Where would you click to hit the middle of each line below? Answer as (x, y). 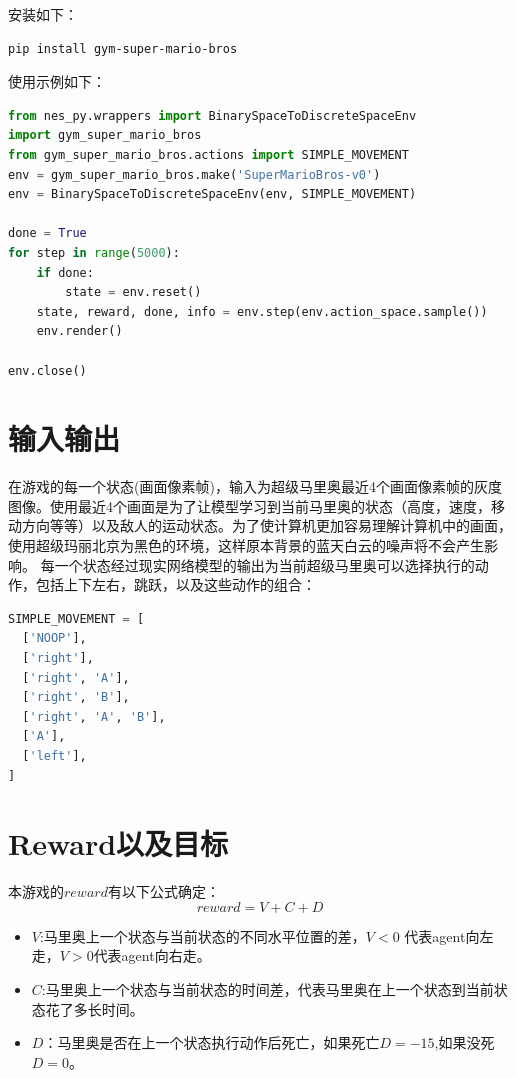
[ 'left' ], (54, 755)
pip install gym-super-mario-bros (123, 48)
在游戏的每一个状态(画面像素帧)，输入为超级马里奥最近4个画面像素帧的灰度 (255, 486)
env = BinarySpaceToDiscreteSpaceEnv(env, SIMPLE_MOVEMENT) (212, 194)
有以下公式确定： (163, 891)
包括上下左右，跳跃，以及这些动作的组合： (175, 584)
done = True (47, 233)
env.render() (79, 331)
